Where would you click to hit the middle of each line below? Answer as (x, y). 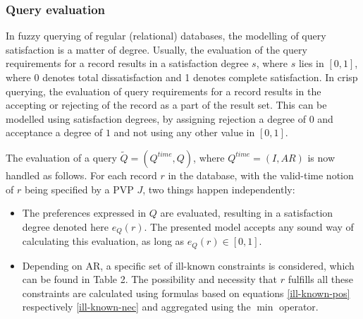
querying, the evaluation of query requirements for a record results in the (164, 91)
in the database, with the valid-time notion (261, 175)
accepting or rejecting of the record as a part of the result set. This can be (166, 105)
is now (321, 157)
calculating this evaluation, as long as (103, 241)
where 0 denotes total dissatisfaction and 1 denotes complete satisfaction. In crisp (182, 77)
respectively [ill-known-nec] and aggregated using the (136, 307)
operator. (299, 307)
